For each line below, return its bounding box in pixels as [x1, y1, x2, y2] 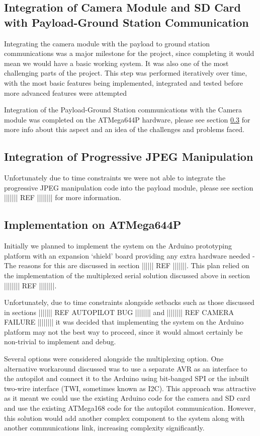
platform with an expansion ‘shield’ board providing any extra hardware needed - [4, 250, 255, 261]
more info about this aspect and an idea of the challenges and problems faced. [4, 124, 244, 135]
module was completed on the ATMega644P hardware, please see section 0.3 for [4, 114, 250, 124]
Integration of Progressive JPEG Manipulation [4, 149, 253, 164]
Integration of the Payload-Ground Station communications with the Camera [4, 104, 242, 115]
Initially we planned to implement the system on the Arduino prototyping [4, 240, 232, 251]
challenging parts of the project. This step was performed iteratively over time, [4, 68, 247, 78]
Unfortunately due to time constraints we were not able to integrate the [4, 172, 226, 183]
